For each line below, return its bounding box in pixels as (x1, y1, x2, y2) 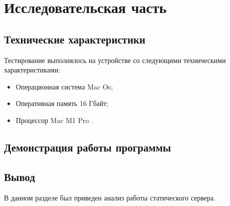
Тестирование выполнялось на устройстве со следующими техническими (4, 54, 226, 65)
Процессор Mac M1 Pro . (15, 114, 93, 125)
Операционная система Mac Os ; (15, 81, 113, 91)
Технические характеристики (4, 31, 146, 46)
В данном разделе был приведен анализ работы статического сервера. (4, 192, 216, 202)
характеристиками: (4, 64, 60, 75)
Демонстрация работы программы (4, 139, 171, 154)
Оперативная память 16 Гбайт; (15, 98, 109, 108)
